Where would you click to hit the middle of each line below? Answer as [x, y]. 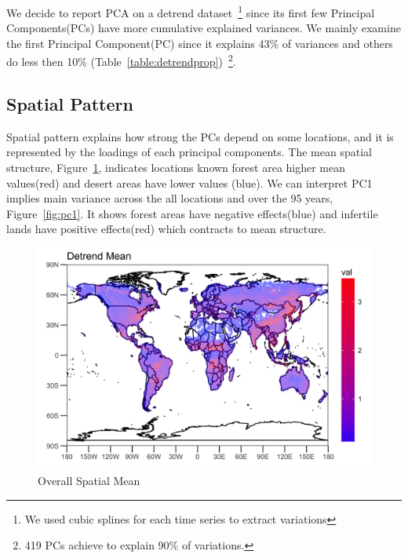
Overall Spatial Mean [89, 481]
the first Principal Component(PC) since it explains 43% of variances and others [200, 43]
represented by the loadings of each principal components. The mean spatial [189, 152]
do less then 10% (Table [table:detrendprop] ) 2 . [121, 60]
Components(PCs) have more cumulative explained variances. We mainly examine [204, 28]
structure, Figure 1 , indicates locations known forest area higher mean [176, 168]
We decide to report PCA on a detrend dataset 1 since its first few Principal [191, 11]
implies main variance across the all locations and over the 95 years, [170, 198]
